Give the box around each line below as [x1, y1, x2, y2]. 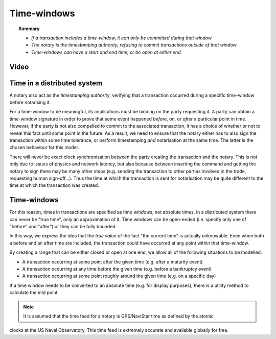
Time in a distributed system [9, 79, 102, 87]
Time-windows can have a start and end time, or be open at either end [31, 49, 181, 55]
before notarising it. [9, 100, 51, 106]
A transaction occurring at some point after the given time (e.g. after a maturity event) [22, 258, 203, 265]
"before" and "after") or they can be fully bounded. [9, 224, 117, 230]
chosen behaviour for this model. [9, 144, 79, 151]
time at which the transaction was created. [9, 182, 99, 188]
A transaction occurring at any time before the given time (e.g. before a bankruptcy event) [22, 265, 212, 272]
